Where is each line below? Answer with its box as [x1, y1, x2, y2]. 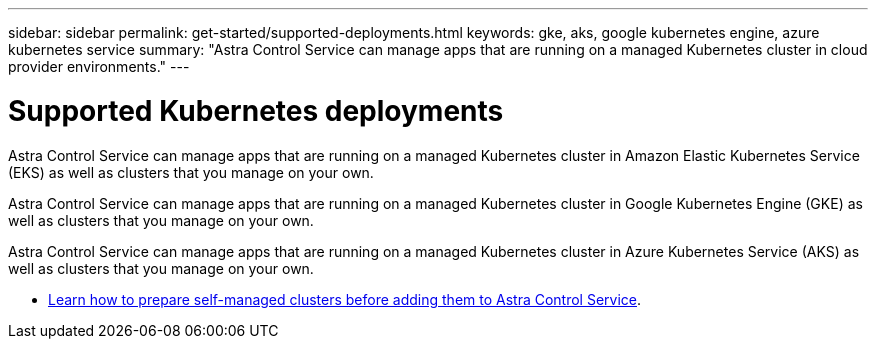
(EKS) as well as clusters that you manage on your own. [8, 163, 374, 181]
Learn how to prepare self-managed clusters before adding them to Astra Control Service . [48, 290, 642, 308]
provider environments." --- [8, 58, 190, 75]
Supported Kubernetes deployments [8, 93, 504, 128]
